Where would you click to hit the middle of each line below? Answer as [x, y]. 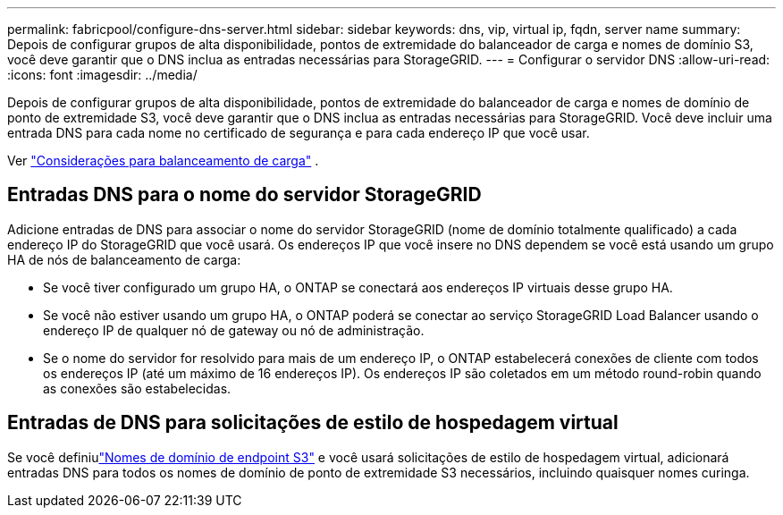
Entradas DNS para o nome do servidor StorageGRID [244, 195]
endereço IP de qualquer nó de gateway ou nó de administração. [234, 330]
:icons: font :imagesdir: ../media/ [102, 75]
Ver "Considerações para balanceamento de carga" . [163, 160]
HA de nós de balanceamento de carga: [124, 259]
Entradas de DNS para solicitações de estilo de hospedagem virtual [313, 423]
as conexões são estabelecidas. [137, 388]
